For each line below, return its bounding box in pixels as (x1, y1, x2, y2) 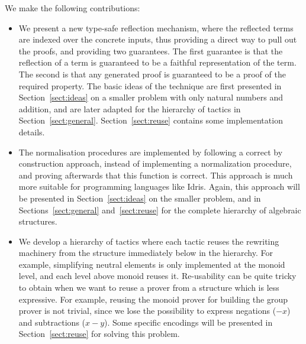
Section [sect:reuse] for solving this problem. (18, 327, 180, 340)
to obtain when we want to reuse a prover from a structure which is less (18, 281, 279, 294)
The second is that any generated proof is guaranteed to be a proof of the (18, 67, 286, 80)
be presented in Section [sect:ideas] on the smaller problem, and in (18, 192, 261, 204)
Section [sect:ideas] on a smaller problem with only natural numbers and (18, 91, 283, 103)
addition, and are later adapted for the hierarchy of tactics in (18, 102, 241, 115)
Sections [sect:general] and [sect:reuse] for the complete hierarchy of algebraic (18, 203, 301, 216)
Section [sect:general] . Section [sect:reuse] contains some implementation (18, 114, 283, 126)
